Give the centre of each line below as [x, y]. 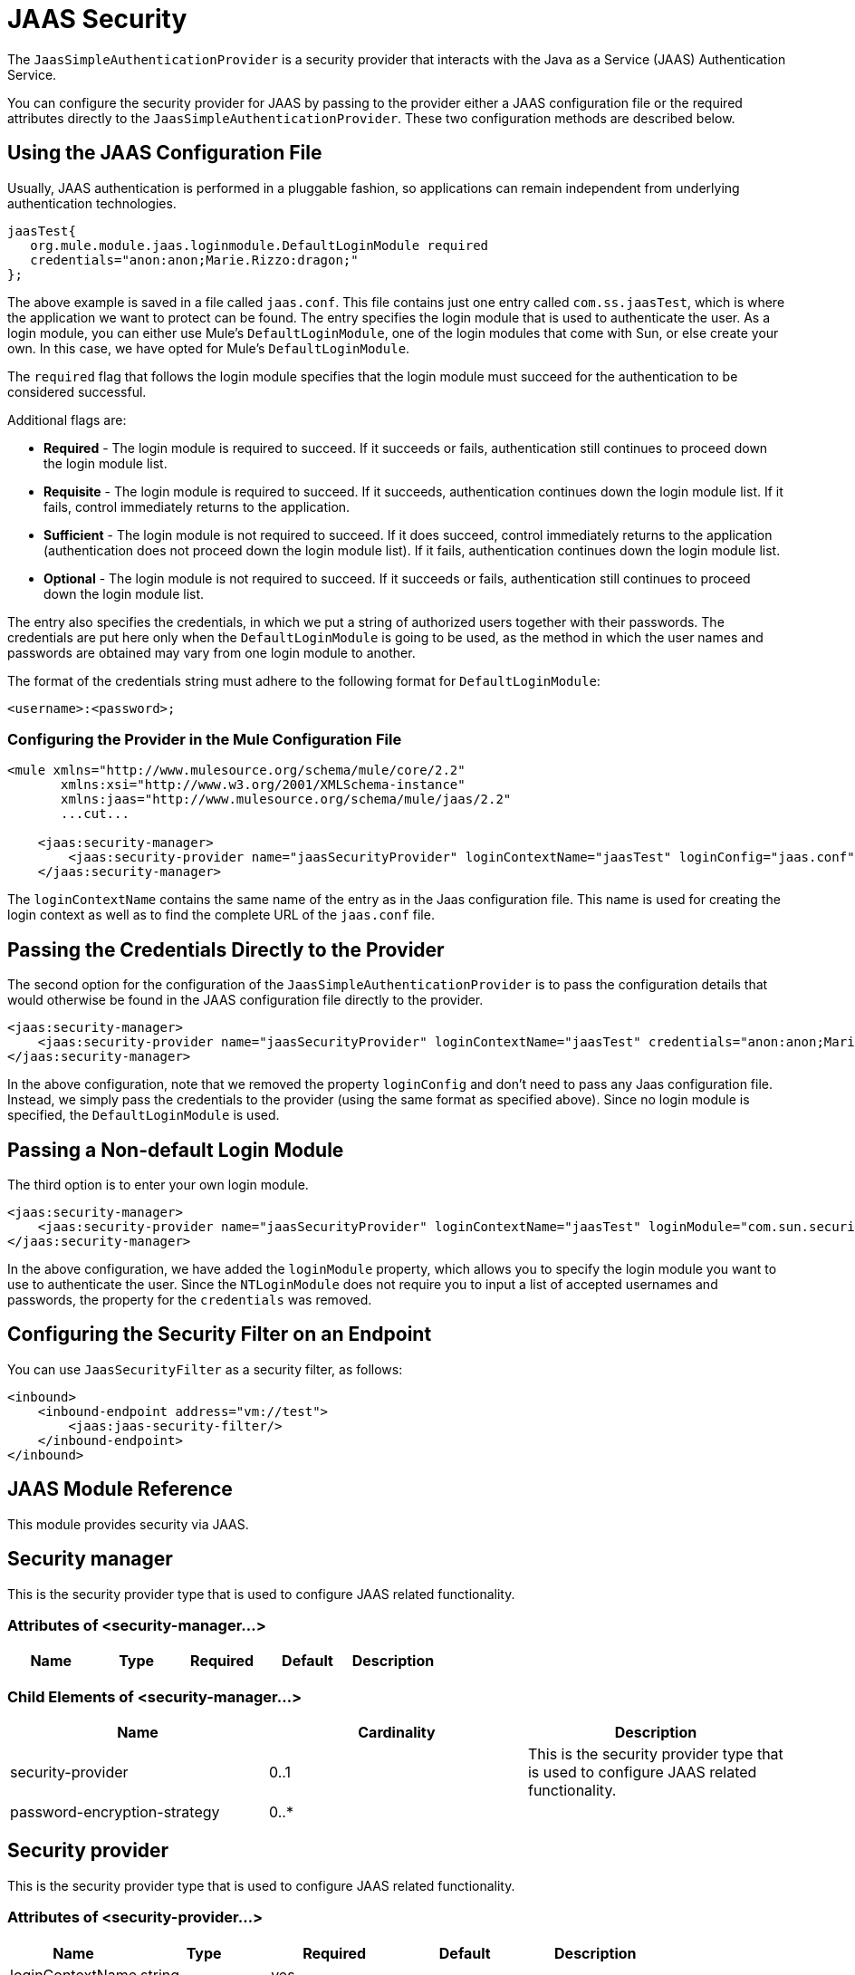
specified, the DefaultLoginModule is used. [144, 1115]
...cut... [95, 814]
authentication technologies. [92, 203]
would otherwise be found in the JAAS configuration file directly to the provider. [245, 1000]
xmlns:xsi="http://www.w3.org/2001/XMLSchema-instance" [263, 785]
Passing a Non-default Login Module [176, 1150]
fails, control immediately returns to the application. [197, 506]
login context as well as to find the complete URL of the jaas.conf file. [221, 915]
